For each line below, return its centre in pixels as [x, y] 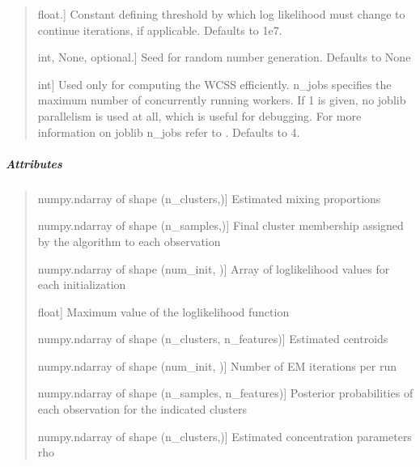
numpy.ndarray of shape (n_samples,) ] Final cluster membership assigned [221, 225]
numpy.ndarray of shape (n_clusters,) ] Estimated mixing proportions [209, 198]
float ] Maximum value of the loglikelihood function [163, 311]
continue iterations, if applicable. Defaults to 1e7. [160, 30]
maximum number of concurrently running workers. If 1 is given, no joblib [222, 100]
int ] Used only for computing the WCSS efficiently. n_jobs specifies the [214, 84]
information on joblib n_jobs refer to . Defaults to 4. [169, 132]
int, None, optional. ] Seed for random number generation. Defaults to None [224, 57]
